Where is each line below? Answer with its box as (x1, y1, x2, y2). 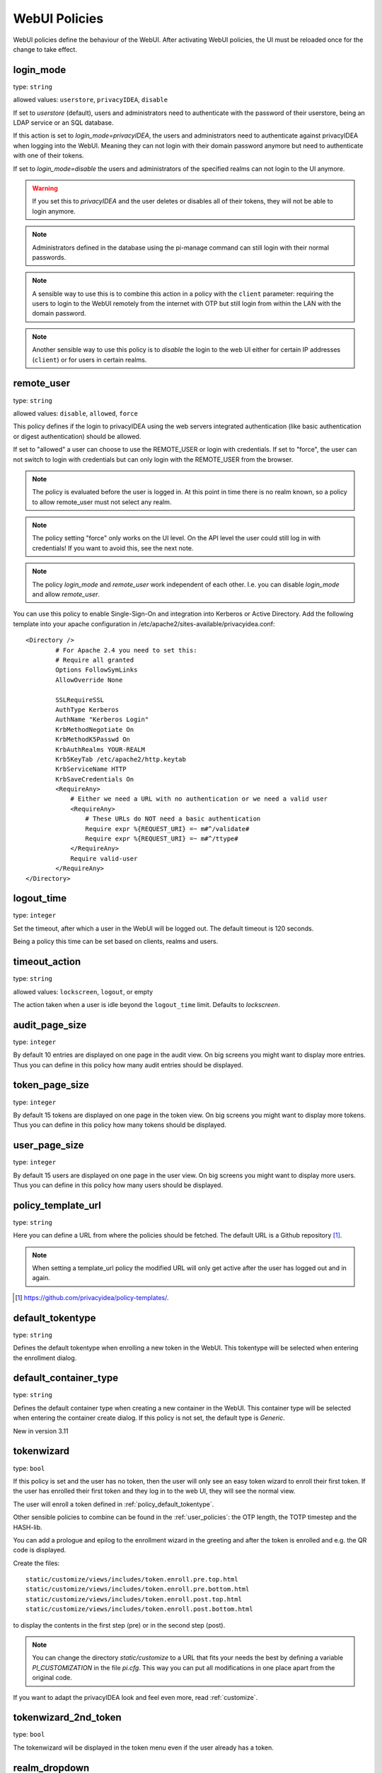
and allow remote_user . (32, 590, 100, 599)
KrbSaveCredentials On (55, 775, 134, 783)
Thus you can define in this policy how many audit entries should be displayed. (13, 1060, 243, 1069)
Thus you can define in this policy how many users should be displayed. (13, 1181, 223, 1189)
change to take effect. (13, 45, 78, 53)
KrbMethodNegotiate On (55, 726, 134, 733)
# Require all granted (55, 656, 134, 664)
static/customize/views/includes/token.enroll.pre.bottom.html (25, 1585, 250, 1594)
